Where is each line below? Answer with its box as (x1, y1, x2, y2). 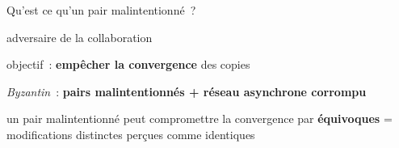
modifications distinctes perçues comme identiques (6, 125, 255, 142)
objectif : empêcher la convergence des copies (6, 56, 250, 73)
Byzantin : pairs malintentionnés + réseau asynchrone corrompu (6, 82, 367, 99)
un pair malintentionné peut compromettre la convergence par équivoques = (6, 110, 393, 127)
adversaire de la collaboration (6, 28, 153, 45)
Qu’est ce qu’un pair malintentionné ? (6, 2, 196, 18)
